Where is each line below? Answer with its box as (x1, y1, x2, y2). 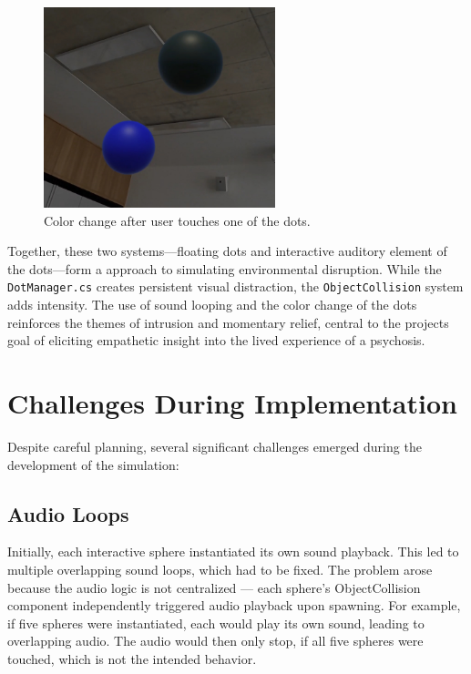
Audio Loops (7, 499, 129, 527)
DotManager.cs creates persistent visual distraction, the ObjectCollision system (7, 277, 464, 296)
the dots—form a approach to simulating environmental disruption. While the (7, 259, 442, 278)
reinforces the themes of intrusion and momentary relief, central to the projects (7, 312, 449, 332)
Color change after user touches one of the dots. (44, 210, 311, 230)
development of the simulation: (7, 454, 179, 474)
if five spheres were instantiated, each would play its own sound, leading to (7, 613, 425, 632)
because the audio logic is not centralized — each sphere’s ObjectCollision (7, 577, 421, 597)
